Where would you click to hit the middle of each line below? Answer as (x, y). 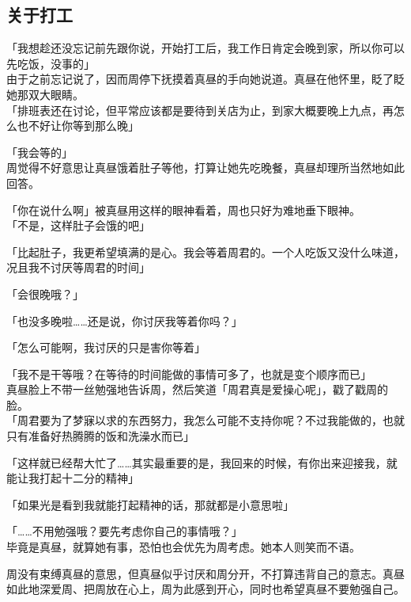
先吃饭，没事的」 (51, 63)
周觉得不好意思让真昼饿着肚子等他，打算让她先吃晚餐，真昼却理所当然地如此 (205, 168)
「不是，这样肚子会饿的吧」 (78, 225)
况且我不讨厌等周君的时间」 (78, 267)
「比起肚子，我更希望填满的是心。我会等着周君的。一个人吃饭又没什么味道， (205, 251)
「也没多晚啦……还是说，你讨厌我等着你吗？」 (124, 320)
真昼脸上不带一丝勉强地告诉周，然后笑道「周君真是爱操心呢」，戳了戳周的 (197, 389)
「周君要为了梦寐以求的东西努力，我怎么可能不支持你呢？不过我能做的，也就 (205, 420)
